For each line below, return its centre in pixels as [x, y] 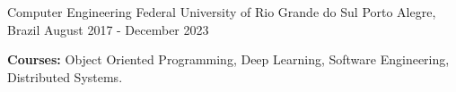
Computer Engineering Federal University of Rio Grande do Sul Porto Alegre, [222, 12]
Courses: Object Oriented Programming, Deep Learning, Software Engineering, [228, 59]
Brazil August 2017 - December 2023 [108, 29]
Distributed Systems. [65, 76]
